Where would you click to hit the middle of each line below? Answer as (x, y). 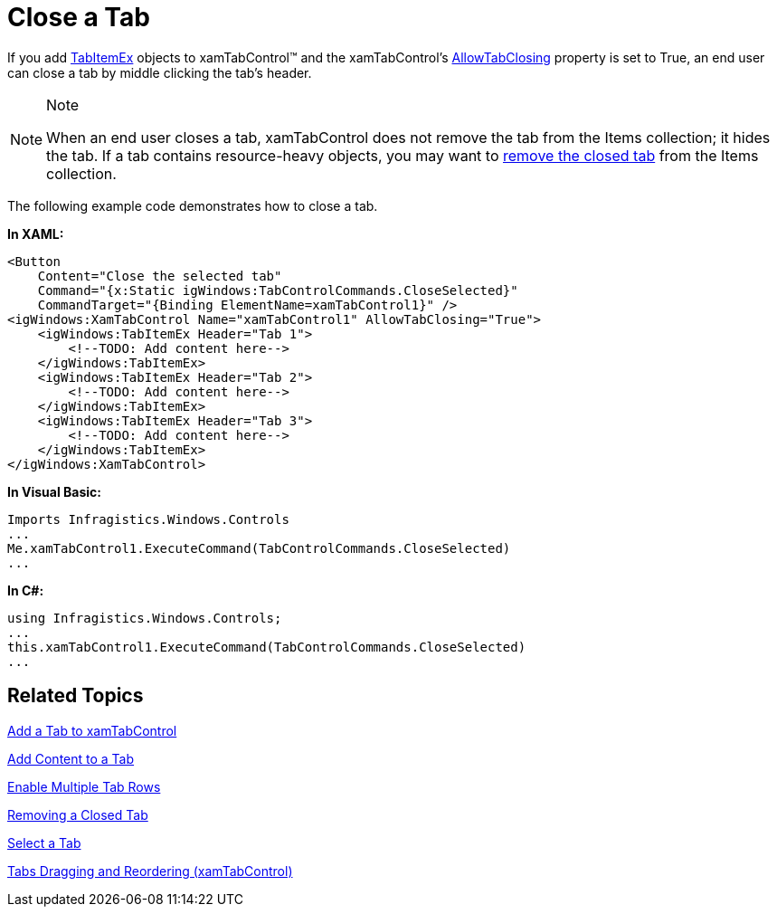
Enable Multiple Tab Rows (84, 786)
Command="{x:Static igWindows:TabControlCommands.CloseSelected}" (278, 290)
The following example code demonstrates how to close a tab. (193, 205)
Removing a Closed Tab (78, 814)
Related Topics (76, 696)
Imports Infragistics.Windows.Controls (148, 519)
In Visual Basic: (54, 491)
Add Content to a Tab (71, 758)
